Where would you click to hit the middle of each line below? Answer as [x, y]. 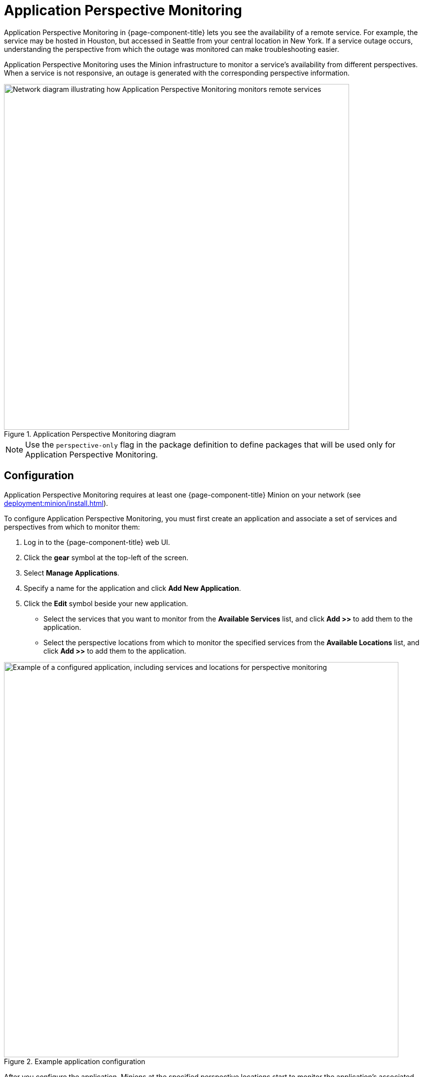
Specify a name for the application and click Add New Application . [132, 588]
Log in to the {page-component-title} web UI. [97, 542]
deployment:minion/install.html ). [56, 503]
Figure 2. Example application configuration [75, 1061]
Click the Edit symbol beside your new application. [106, 603]
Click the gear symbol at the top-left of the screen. [106, 557]
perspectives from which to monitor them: [72, 527]
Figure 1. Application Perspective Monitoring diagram [90, 434]
